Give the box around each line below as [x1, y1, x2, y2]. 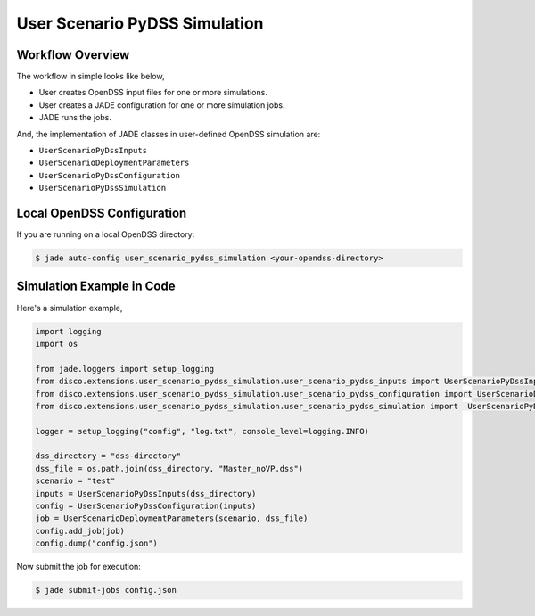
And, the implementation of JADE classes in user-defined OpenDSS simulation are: [16, 128, 321, 139]
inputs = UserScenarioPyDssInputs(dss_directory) [35, 489, 257, 498]
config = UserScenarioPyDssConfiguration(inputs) [35, 501, 257, 512]
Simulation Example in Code [16, 279, 176, 294]
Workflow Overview [16, 47, 130, 62]
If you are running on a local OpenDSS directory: [16, 229, 195, 240]
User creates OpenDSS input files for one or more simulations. [38, 87, 267, 98]
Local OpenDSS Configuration [16, 206, 187, 220]
